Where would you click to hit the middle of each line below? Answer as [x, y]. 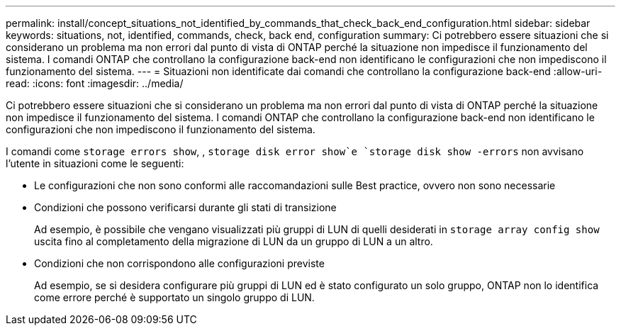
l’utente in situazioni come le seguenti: [95, 163]
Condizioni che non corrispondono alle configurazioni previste [179, 263]
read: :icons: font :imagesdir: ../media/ [95, 83]
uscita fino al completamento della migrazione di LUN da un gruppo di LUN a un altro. [234, 241]
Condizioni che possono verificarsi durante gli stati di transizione [185, 207]
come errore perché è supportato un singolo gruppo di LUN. [174, 297]
